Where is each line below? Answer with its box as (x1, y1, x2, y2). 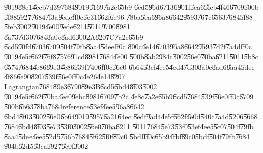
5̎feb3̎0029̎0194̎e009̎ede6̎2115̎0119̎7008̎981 (4, 21, 130, 32)
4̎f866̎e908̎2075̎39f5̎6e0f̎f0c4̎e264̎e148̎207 (4, 71, 125, 82)
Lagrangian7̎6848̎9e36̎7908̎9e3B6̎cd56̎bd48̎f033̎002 (4, 81, 157, 91)
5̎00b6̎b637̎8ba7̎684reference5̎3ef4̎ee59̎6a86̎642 (4, 101, 144, 111)
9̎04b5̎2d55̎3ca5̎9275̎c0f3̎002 (4, 141, 89, 151)
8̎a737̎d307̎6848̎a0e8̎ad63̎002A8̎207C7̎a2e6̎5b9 (4, 31, 143, 42)
